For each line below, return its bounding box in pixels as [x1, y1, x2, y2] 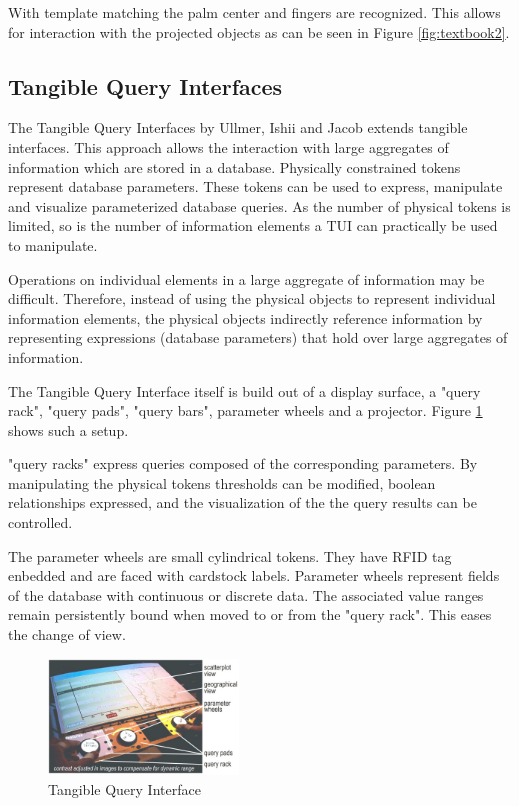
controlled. [8, 512, 73, 533]
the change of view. [8, 624, 126, 645]
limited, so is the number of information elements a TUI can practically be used [8, 215, 498, 236]
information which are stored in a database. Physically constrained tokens [8, 156, 461, 177]
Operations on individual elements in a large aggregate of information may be [8, 268, 485, 289]
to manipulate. [8, 234, 98, 255]
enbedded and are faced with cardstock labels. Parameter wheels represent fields [8, 565, 500, 586]
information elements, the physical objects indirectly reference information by [8, 307, 483, 328]
